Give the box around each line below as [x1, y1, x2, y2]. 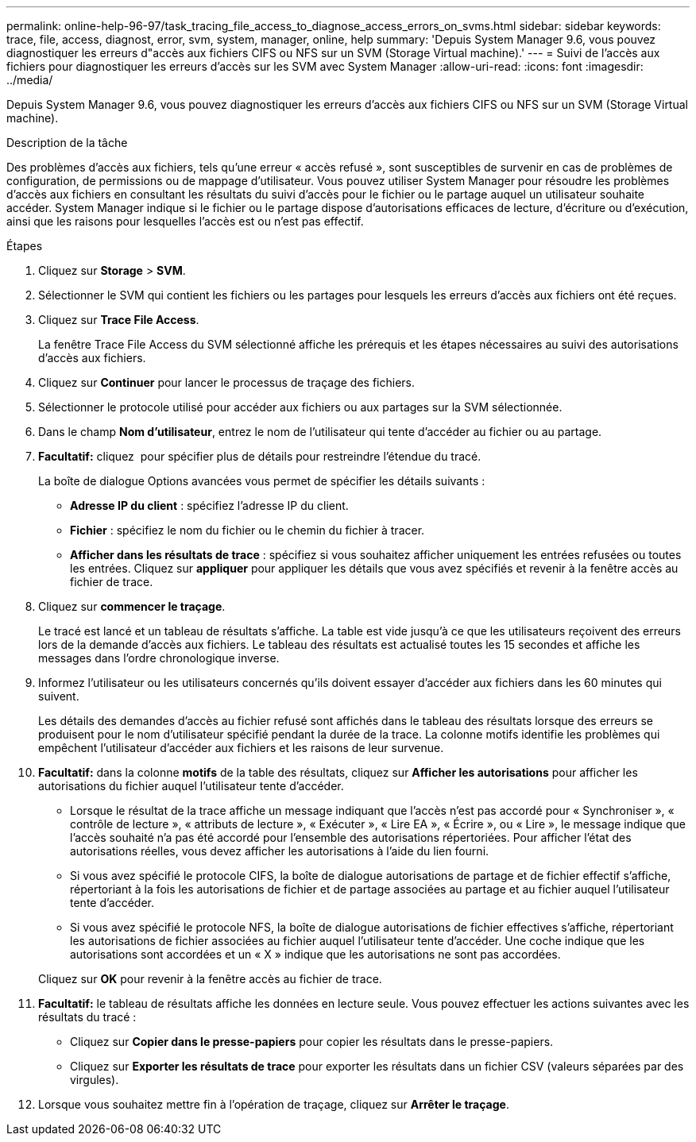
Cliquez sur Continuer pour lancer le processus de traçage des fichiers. [38, 376, 415, 389]
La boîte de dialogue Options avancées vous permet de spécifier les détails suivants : [38, 474, 485, 488]
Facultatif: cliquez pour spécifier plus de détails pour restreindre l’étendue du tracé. [38, 449, 481, 463]
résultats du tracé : [38, 1010, 137, 1024]
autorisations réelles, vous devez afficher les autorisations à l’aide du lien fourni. [70, 844, 489, 858]
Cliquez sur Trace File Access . [38, 313, 199, 326]
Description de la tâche [6, 136, 128, 149]
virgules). [70, 1073, 119, 1086]
